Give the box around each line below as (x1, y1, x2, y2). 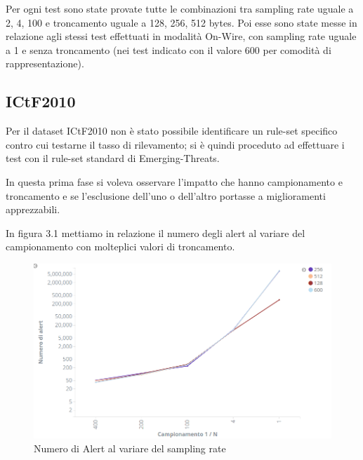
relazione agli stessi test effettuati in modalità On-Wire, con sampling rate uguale (6, 29, 357, 43)
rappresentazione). (6, 56, 84, 71)
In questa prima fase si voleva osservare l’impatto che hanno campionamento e (6, 174, 343, 189)
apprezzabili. (6, 202, 60, 217)
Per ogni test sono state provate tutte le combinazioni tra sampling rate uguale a (6, 1, 354, 15)
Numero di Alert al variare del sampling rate (34, 440, 226, 455)
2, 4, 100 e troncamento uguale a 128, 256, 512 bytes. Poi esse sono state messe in (6, 15, 357, 29)
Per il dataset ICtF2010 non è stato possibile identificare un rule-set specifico (6, 123, 338, 138)
